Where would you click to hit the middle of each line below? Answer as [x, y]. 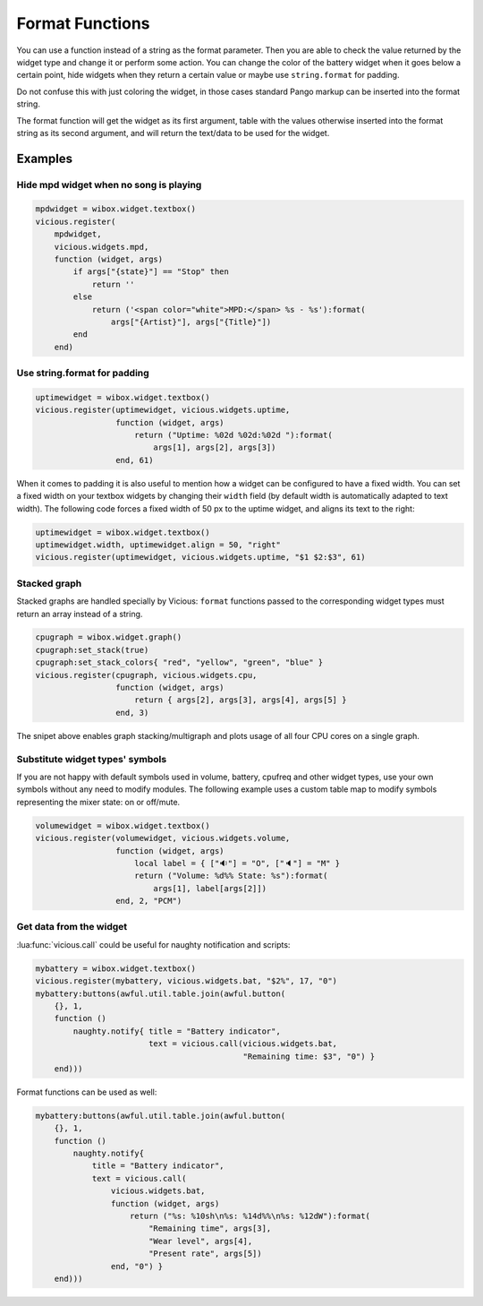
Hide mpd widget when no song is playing [109, 185]
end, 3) [132, 713]
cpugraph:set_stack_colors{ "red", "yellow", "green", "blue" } [179, 662]
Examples [45, 158]
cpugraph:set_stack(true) [92, 650]
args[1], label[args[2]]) [210, 888]
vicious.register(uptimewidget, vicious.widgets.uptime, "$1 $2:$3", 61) [200, 557]
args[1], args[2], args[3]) [215, 447]
